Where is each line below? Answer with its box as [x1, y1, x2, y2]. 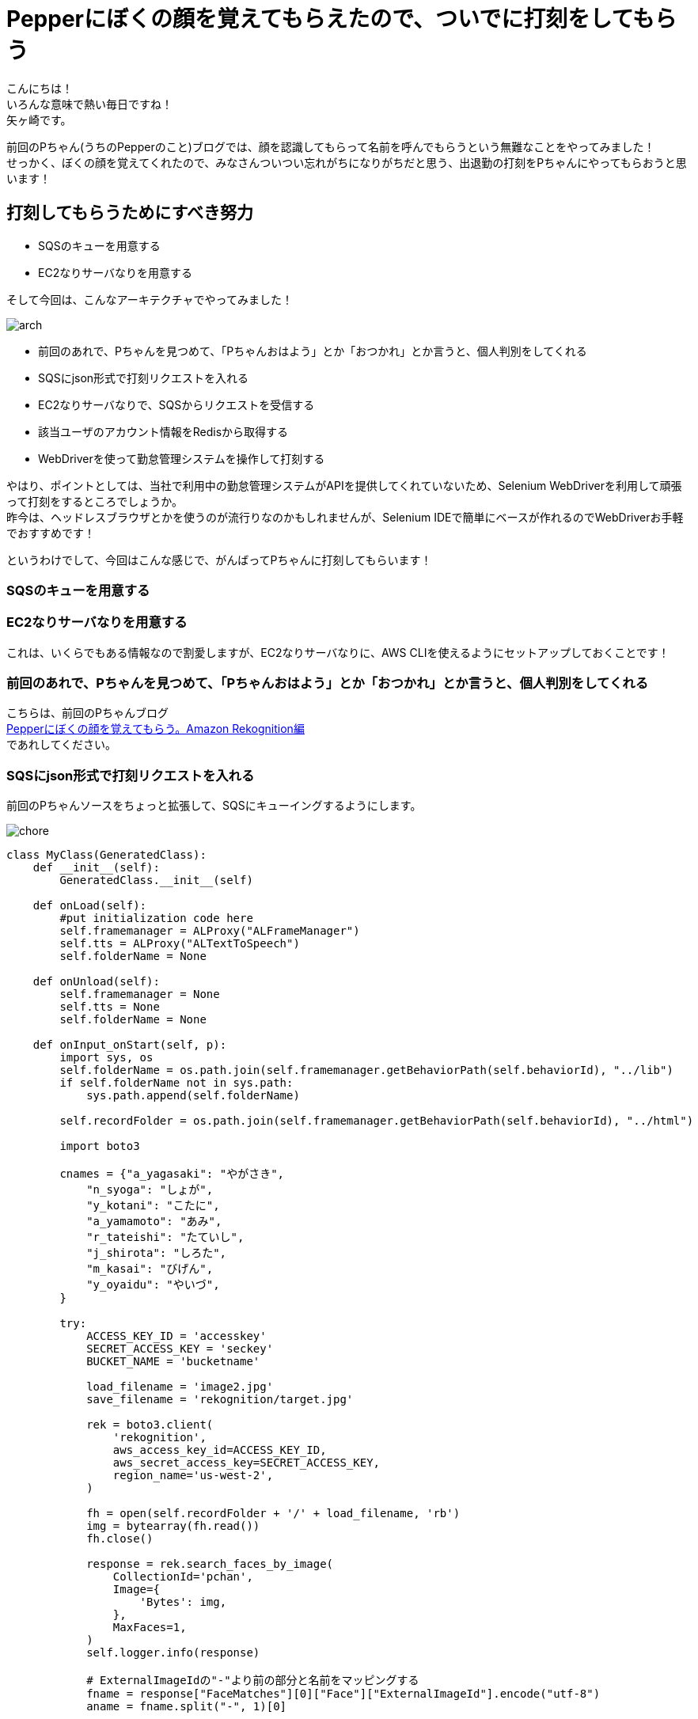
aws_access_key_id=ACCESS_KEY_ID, [112, 1444, 327, 1457]
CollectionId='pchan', [112, 1570, 253, 1584]
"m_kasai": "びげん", [86, 1262, 214, 1276]
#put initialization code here [59, 912, 253, 925]
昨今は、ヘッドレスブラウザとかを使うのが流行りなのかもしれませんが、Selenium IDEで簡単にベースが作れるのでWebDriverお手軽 [6, 510, 684, 524]
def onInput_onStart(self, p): [32, 1038, 227, 1052]
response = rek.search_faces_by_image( [86, 1558, 334, 1571]
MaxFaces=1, [112, 1621, 187, 1634]
